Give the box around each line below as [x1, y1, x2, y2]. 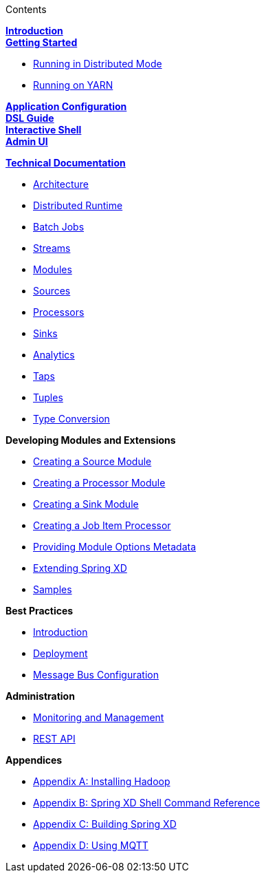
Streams [33, 242, 71, 254]
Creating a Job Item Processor [33, 520, 171, 531]
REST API [33, 733, 76, 745]
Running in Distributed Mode [33, 58, 162, 69]
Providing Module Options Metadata [33, 541, 197, 553]
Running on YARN [33, 79, 113, 91]
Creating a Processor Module [33, 477, 166, 489]
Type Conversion [33, 413, 110, 425]
